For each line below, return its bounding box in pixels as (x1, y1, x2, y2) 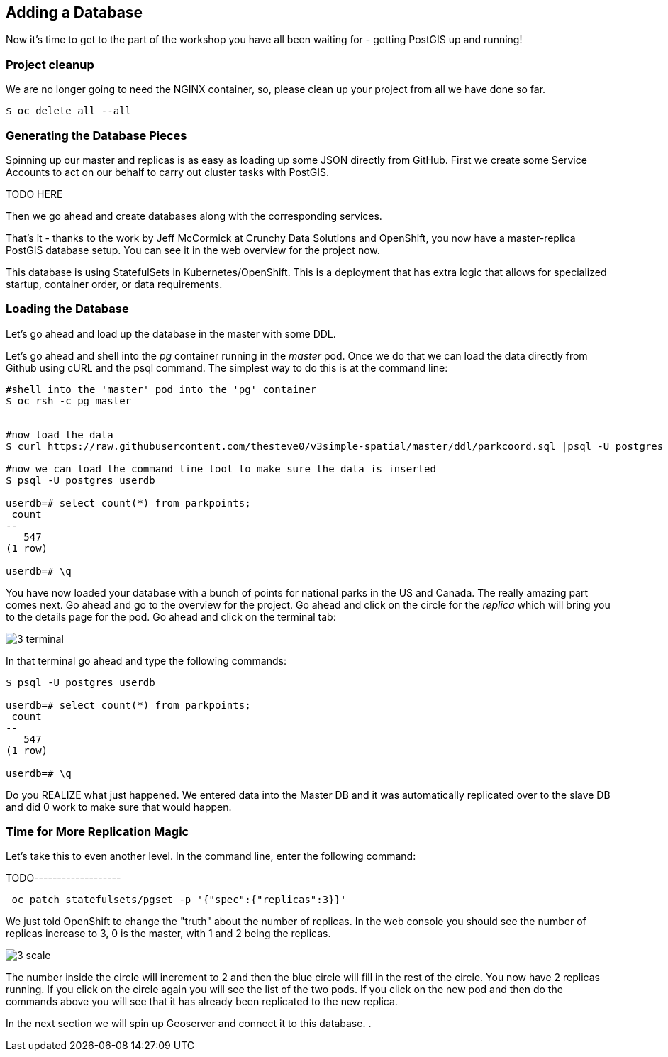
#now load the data (6, 428, 113, 441)
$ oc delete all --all (6, 105, 132, 117)
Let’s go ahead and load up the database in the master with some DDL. (6, 327, 336, 340)
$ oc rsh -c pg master (6, 394, 132, 406)
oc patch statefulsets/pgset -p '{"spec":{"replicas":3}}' (11, 894, 347, 906)
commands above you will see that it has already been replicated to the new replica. (6, 995, 398, 1008)
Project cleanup (6, 57, 94, 72)
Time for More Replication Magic (6, 824, 189, 839)
